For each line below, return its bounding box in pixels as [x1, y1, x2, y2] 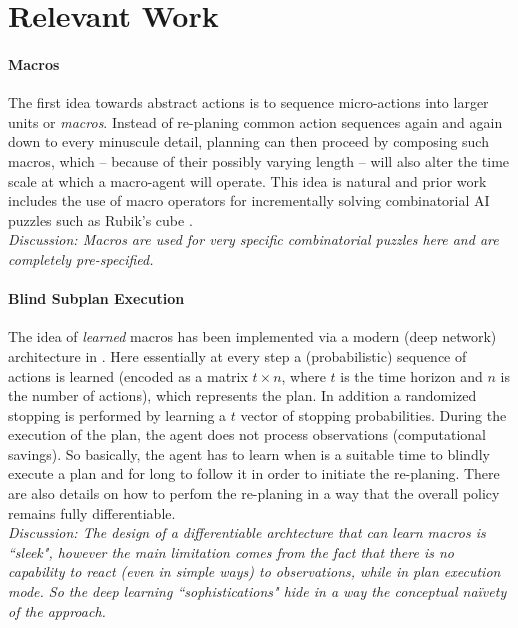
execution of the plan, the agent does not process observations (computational [8, 424, 487, 445]
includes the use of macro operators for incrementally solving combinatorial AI [8, 190, 490, 211]
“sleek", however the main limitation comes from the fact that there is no [8, 541, 454, 562]
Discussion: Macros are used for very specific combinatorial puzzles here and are [8, 229, 499, 250]
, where [281, 365, 326, 386]
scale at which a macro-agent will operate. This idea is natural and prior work [8, 170, 487, 191]
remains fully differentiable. [8, 502, 176, 523]
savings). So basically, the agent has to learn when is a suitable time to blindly [8, 443, 490, 464]
